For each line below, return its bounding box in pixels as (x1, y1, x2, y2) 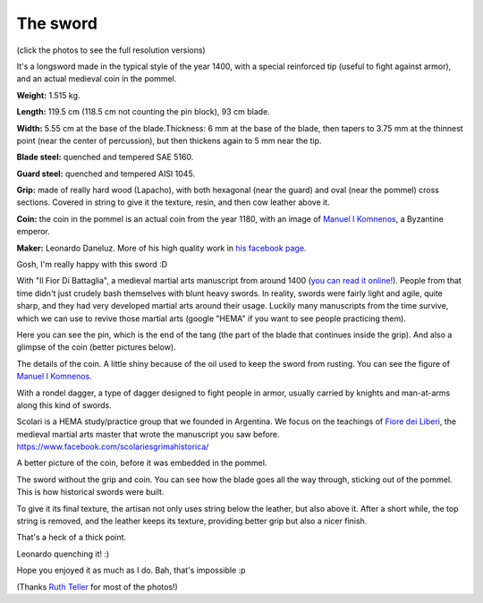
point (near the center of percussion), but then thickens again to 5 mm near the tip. (16, 135, 322, 146)
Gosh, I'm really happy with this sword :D (16, 259, 168, 270)
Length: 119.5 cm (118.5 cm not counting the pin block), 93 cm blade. (16, 106, 270, 117)
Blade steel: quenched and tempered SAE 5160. (16, 152, 194, 163)
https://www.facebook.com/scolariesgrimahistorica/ (16, 441, 209, 452)
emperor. (16, 226, 51, 237)
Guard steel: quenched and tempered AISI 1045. (16, 168, 196, 179)
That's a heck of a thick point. (16, 532, 127, 543)
